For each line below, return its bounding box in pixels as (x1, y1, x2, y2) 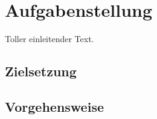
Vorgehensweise (5, 97, 104, 115)
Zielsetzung (5, 62, 77, 81)
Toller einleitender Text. (5, 32, 94, 45)
